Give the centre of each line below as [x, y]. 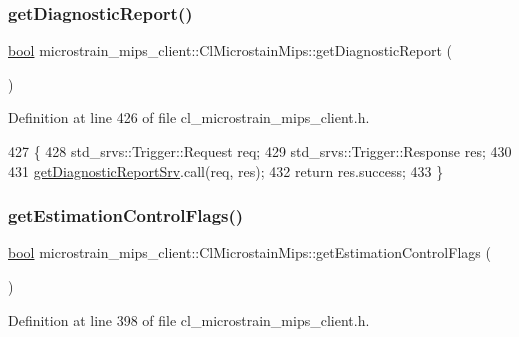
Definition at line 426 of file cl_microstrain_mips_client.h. [189, 117]
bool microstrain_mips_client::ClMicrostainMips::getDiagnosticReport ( [230, 50]
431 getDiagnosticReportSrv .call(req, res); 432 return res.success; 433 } [226, 170]
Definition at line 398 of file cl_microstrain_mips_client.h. [189, 319]
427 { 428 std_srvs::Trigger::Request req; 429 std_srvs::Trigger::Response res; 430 [260, 151]
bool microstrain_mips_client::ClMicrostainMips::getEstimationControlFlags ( [249, 252]
